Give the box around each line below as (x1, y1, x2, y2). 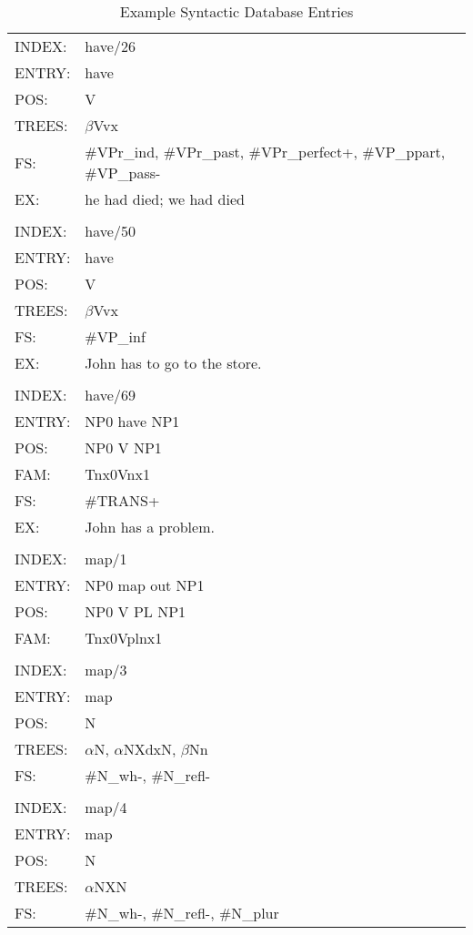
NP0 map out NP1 (85, 574, 205, 595)
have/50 (85, 220, 136, 241)
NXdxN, (123, 738, 176, 759)
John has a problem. (85, 516, 215, 537)
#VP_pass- (85, 162, 161, 183)
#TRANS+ (85, 490, 160, 511)
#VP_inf (85, 326, 146, 347)
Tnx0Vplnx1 (85, 627, 163, 648)
